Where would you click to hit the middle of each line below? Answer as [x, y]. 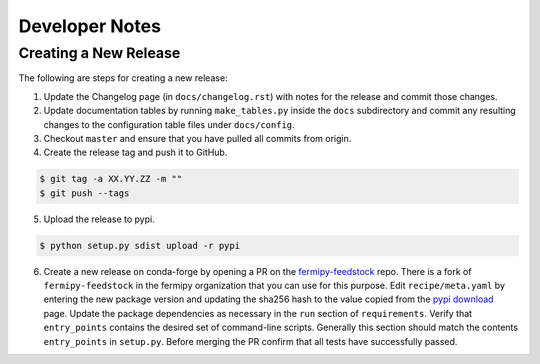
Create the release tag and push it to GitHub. [135, 152]
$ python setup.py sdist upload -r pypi [139, 245]
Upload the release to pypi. [99, 219]
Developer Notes [90, 26]
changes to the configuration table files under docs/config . [169, 124]
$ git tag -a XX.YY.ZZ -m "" [111, 179]
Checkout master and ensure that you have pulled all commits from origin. [197, 138]
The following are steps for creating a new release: [123, 78]
